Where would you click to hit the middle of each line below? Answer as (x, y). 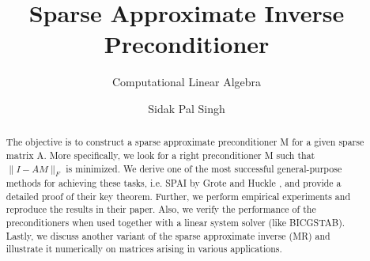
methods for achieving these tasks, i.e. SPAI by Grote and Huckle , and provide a (174, 182)
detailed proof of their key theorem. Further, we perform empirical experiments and (178, 196)
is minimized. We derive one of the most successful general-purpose (204, 168)
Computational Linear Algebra (187, 82)
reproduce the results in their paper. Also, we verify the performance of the (161, 209)
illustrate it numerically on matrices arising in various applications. (144, 249)
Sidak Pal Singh (187, 108)
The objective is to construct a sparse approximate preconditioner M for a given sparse (185, 142)
